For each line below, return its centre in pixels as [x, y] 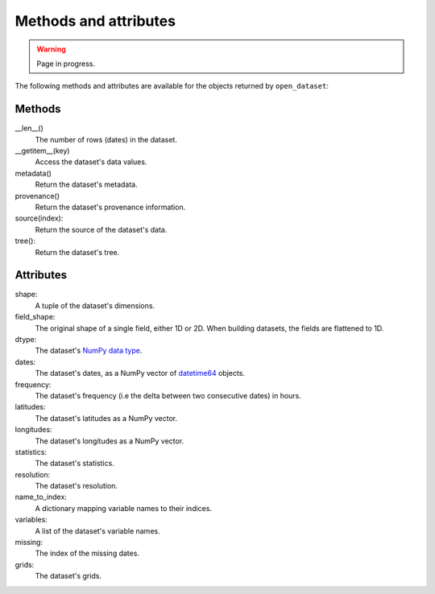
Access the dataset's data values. [91, 162]
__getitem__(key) [42, 151]
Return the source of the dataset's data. [101, 229]
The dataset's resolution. [77, 486]
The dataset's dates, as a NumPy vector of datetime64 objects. [140, 373]
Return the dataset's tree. [77, 252]
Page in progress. [66, 64]
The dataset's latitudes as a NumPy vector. [106, 418]
